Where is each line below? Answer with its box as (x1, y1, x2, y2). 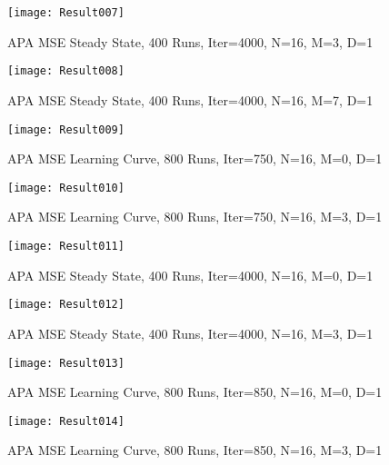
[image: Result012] (7, 298, 125, 312)
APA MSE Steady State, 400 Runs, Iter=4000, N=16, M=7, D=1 (7, 90, 374, 109)
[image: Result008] (7, 64, 125, 78)
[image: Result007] (7, 6, 125, 19)
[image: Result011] (7, 240, 125, 252)
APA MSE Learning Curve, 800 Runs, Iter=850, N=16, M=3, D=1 (7, 440, 383, 460)
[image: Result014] (7, 414, 125, 428)
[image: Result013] (7, 356, 125, 370)
